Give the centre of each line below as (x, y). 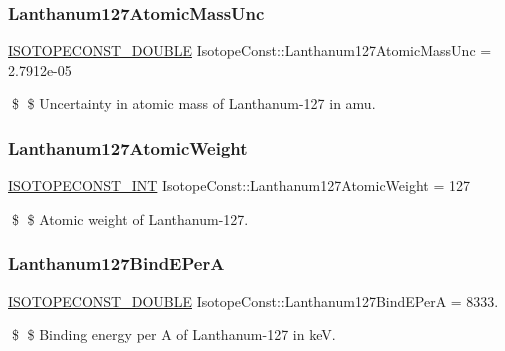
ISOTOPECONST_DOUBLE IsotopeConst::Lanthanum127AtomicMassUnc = (250, 50)
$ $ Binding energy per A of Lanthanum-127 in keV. (173, 334)
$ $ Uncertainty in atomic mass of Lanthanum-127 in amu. (193, 103)
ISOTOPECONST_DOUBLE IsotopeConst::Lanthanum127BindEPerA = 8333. (253, 300)
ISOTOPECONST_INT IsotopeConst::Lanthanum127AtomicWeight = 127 (239, 185)
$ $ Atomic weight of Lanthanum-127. (130, 218)
